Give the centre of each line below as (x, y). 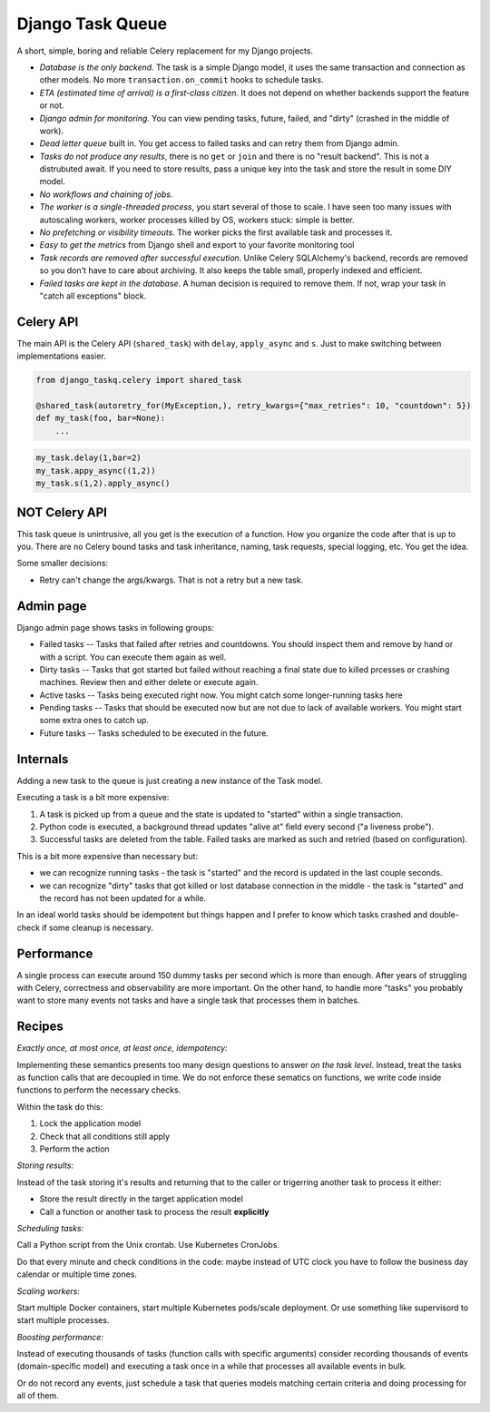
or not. (52, 105)
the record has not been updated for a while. (123, 897)
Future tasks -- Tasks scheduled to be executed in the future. (154, 733)
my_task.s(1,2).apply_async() (103, 484)
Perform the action (74, 1149)
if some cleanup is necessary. (98, 927)
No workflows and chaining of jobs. (106, 194)
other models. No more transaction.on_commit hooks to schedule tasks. (181, 80)
